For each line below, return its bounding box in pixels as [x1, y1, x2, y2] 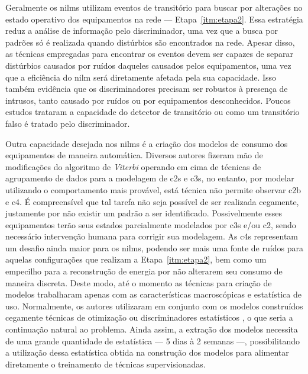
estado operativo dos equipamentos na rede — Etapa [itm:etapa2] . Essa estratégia [5, 12, 303, 25]
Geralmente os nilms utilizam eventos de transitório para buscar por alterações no [5, 1, 303, 13]
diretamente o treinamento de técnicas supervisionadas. [5, 357, 206, 370]
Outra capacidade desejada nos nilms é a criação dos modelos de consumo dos [5, 137, 288, 149]
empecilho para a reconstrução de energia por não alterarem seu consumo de [5, 265, 283, 277]
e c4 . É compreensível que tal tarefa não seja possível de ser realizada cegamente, [5, 195, 299, 207]
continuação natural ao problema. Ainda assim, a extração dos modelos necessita [5, 323, 298, 335]
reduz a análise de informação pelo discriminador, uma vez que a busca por [5, 24, 278, 37]
